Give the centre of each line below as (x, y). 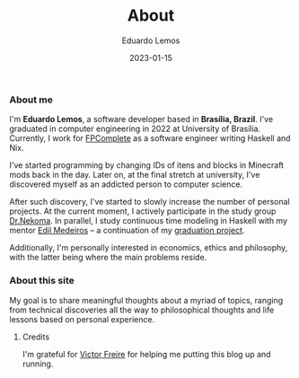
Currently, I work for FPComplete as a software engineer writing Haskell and (150, 138)
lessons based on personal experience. (82, 319)
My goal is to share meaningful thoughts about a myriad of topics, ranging (146, 300)
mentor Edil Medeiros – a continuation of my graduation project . (127, 231)
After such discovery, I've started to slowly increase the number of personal (149, 202)
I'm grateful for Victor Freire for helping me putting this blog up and (146, 354)
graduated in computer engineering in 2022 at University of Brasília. (135, 129)
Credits (36, 337)
